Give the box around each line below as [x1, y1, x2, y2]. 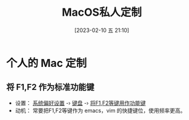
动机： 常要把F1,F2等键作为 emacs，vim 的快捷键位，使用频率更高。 [15, 107, 186, 114]
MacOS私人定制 [61, 5, 142, 19]
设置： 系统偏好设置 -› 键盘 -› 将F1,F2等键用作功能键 [15, 99, 146, 106]
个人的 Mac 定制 [6, 56, 87, 70]
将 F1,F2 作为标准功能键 [6, 82, 94, 92]
